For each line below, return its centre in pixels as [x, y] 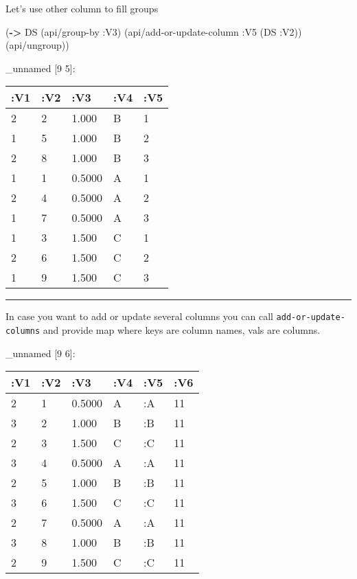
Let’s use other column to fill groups [82, 8]
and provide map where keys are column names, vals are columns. [182, 330]
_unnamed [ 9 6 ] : [41, 353]
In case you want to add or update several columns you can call [139, 316]
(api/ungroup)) [37, 45]
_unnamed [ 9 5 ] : [41, 68]
